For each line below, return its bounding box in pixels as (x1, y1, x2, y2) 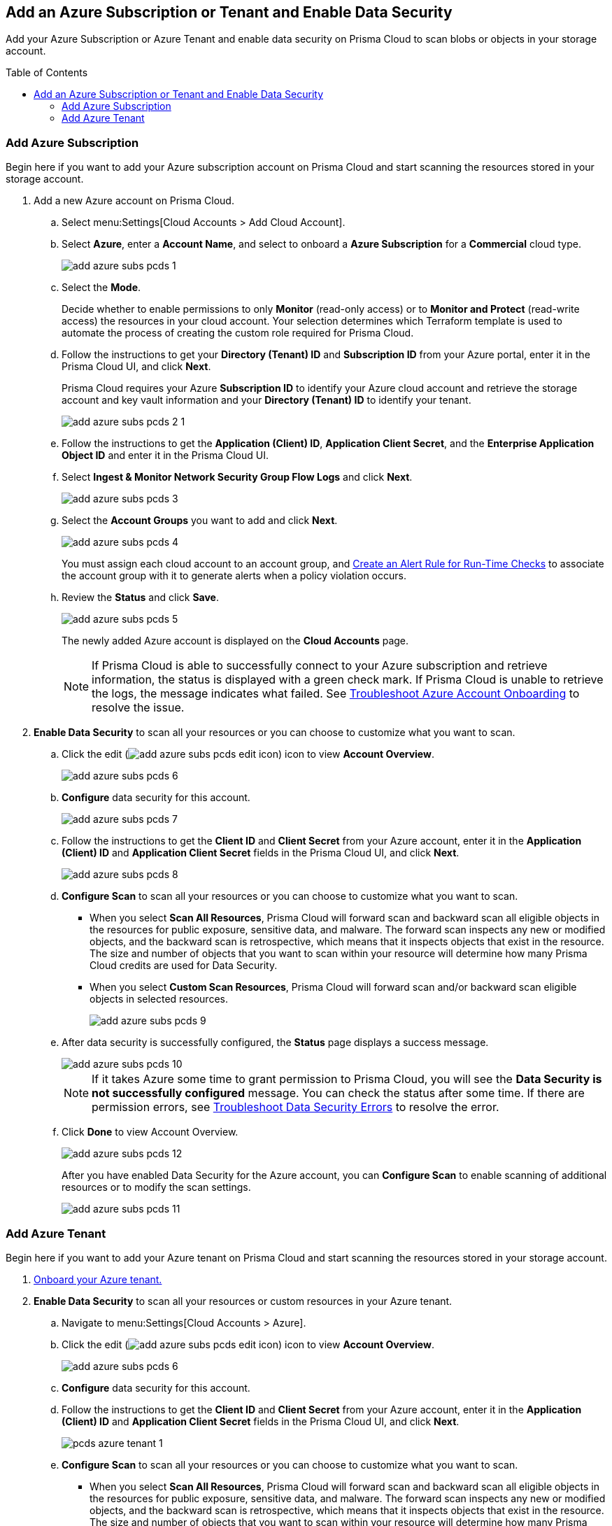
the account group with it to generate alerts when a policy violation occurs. (62, 570, 406, 582)
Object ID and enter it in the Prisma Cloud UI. (62, 449, 269, 462)
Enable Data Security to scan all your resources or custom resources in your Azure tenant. (34, 1294, 453, 1307)
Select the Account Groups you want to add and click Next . (62, 514, 338, 527)
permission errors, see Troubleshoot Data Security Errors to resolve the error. (92, 1100, 499, 1115)
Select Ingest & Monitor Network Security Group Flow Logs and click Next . (62, 471, 413, 483)
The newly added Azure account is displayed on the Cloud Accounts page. (62, 635, 409, 647)
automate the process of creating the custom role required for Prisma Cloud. (62, 327, 414, 339)
